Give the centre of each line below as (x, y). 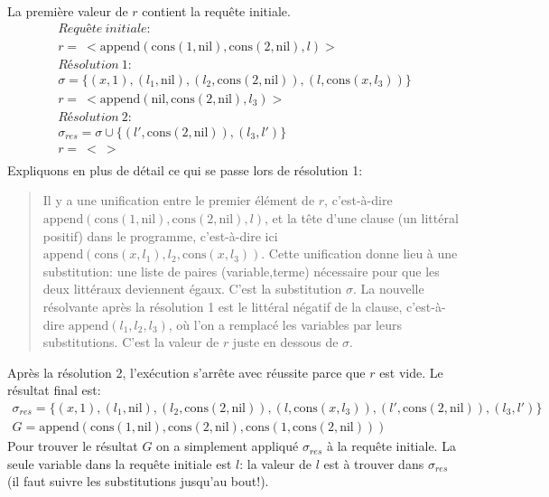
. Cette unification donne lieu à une (359, 253)
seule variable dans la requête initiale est (120, 463)
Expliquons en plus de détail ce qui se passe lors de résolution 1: (185, 169)
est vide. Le (411, 372)
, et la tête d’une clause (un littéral (362, 218)
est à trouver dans (374, 463)
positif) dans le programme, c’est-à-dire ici (160, 235)
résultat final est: (54, 390)
